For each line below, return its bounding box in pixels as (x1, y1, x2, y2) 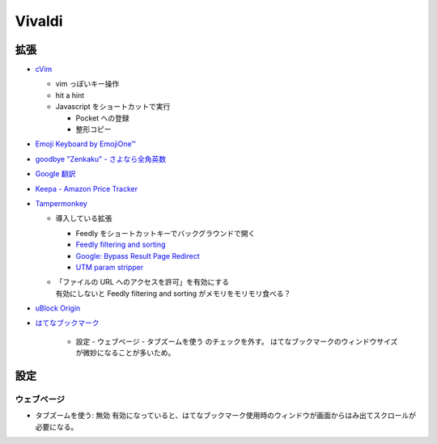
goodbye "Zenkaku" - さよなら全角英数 (35, 154, 167, 163)
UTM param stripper (75, 262, 144, 272)
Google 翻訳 (35, 169, 76, 179)
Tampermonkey (35, 198, 88, 208)
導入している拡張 (55, 214, 112, 223)
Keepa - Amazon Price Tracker (35, 184, 138, 193)
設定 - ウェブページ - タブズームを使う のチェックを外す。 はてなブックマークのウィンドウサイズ (75, 336, 398, 346)
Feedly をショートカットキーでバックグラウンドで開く (75, 228, 256, 238)
